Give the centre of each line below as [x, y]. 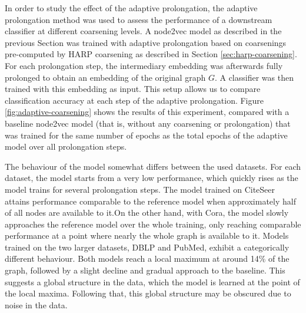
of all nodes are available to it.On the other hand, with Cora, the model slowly [147, 212]
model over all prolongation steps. [66, 146]
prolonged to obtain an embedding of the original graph [105, 77]
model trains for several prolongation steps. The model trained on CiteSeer [140, 189]
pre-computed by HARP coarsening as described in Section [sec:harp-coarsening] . [151, 54]
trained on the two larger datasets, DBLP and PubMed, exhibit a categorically [147, 247]
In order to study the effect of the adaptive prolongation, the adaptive [131, 8]
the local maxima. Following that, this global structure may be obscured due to [148, 293]
